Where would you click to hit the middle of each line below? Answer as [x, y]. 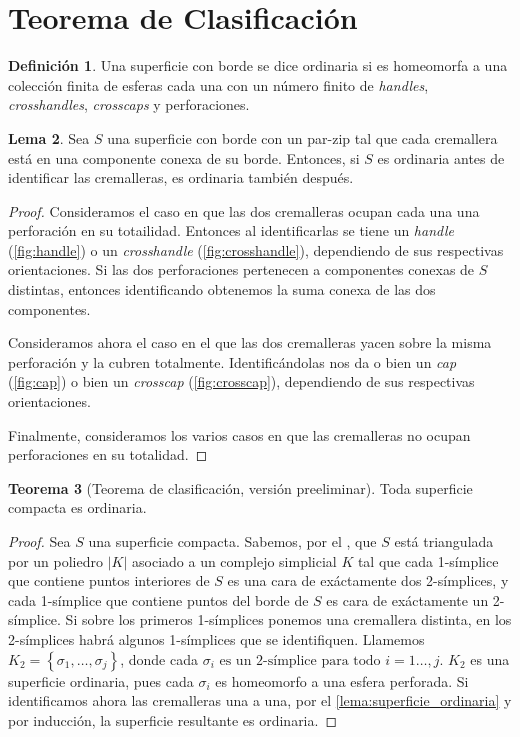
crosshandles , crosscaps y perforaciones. [129, 104]
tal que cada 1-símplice [428, 560]
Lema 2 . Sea [49, 137]
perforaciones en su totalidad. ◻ [108, 454]
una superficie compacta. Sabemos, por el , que [232, 541]
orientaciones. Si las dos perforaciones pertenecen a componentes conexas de [241, 269]
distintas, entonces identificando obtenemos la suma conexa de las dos [222, 289]
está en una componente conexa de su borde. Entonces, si [184, 157]
